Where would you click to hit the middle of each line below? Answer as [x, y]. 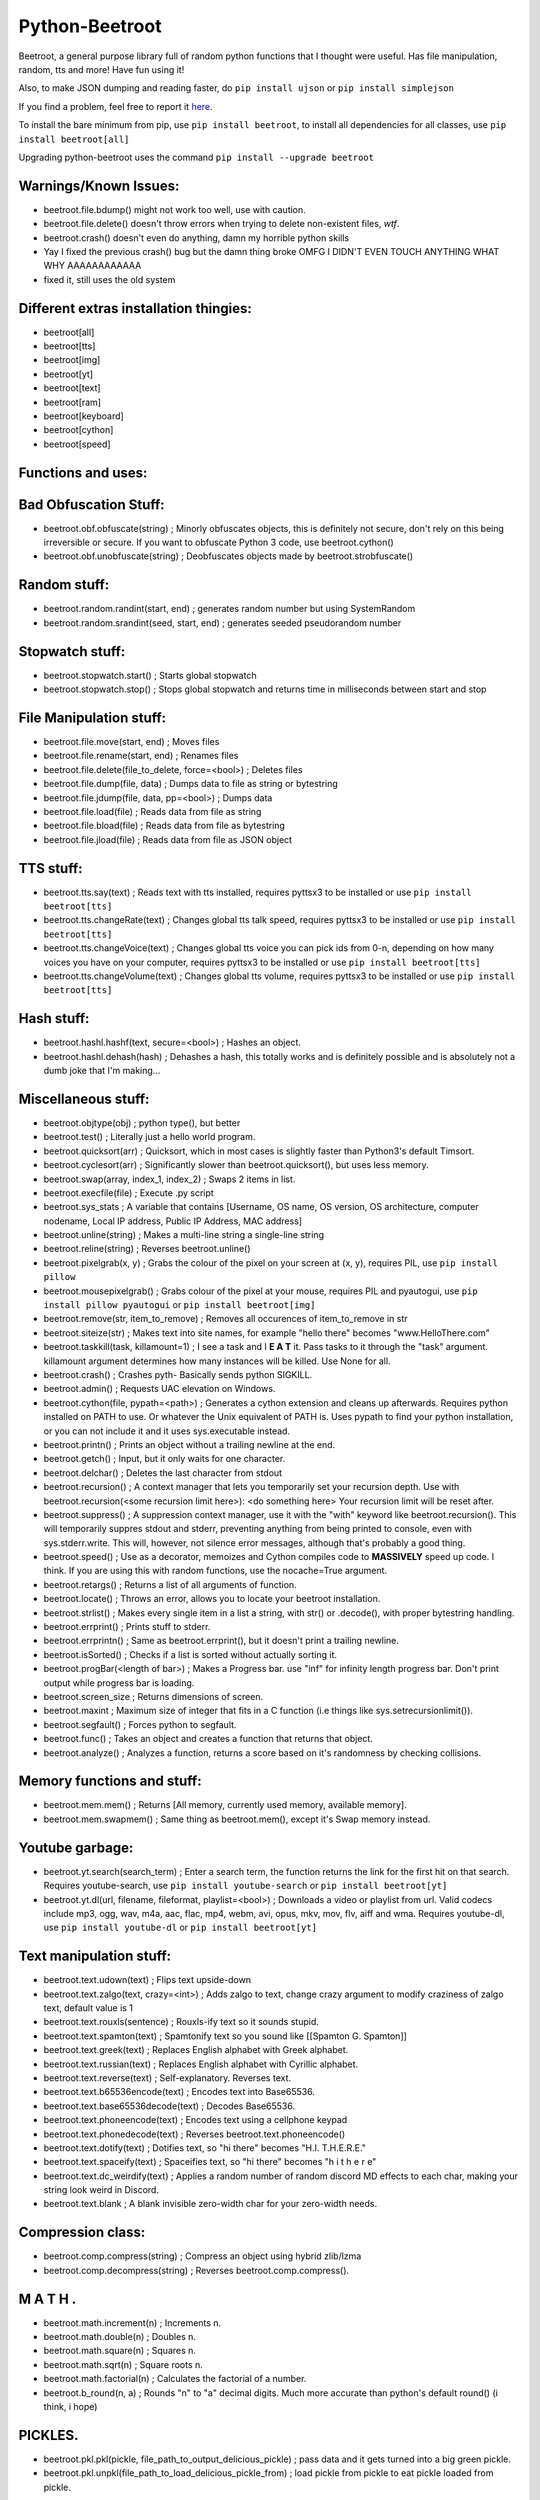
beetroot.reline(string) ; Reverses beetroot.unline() [147, 1249]
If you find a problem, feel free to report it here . [116, 106]
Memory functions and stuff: [110, 1781]
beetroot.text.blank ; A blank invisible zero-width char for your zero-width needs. [210, 2204]
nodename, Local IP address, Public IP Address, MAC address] [173, 1221]
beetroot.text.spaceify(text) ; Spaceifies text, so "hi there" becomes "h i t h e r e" [210, 2162]
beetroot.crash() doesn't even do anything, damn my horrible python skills [196, 237]
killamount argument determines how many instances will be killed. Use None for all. [217, 1361]
